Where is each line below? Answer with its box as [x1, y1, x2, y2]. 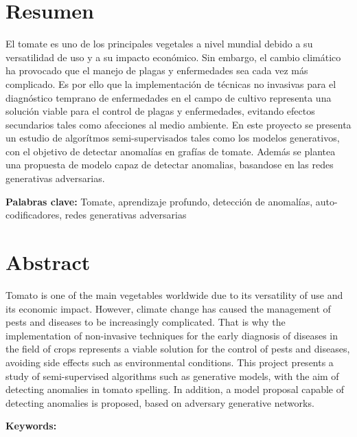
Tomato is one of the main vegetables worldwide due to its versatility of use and [5, 287, 343, 302]
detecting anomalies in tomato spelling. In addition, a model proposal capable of [5, 382, 345, 396]
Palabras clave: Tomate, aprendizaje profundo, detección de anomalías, [5, 194, 313, 208]
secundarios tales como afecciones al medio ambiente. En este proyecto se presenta [5, 117, 352, 131]
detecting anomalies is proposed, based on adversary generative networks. [5, 395, 314, 410]
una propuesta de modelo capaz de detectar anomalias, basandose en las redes [5, 157, 334, 172]
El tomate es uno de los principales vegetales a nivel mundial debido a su [5, 36, 313, 51]
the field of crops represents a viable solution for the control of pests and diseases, [5, 341, 350, 356]
